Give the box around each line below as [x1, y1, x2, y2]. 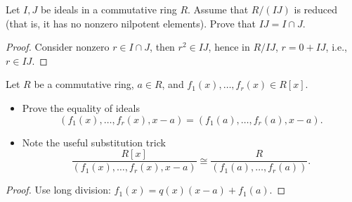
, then [150, 39, 175, 54]
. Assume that [188, 2, 249, 16]
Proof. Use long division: [6, 182, 111, 197]
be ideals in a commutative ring [40, 2, 177, 16]
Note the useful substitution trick [22, 134, 166, 149]
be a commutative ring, [34, 77, 134, 91]
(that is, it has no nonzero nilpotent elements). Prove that [6, 15, 256, 30]
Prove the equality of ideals [22, 100, 140, 115]
